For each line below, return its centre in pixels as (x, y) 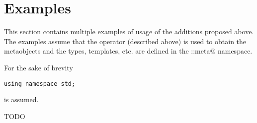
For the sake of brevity (39, 67)
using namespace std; (40, 84)
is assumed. (21, 99)
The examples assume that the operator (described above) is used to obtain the (125, 41)
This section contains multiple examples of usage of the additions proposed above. (129, 31)
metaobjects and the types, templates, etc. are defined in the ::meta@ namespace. (128, 51)
